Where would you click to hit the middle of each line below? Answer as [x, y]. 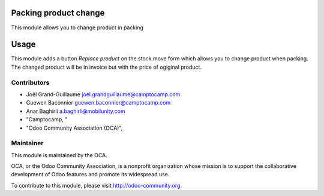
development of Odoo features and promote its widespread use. [90, 174]
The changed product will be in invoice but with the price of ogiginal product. [106, 67]
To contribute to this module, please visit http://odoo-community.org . [97, 185]
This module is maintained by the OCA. [59, 155]
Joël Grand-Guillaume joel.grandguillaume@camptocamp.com [103, 94]
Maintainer [27, 143]
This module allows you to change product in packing [77, 27]
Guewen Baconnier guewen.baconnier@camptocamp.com [98, 103]
